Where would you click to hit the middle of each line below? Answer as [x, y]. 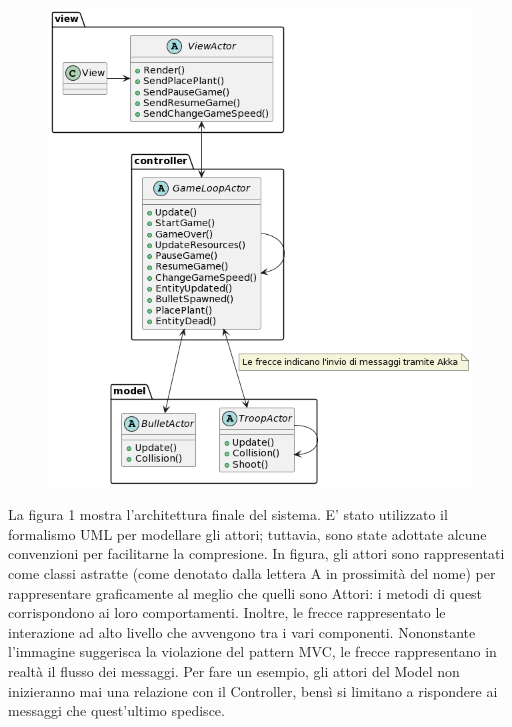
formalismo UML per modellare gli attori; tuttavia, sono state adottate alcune [247, 533]
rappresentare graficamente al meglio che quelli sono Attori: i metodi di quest [245, 592]
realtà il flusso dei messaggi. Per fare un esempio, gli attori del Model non [234, 671]
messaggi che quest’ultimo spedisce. [116, 710]
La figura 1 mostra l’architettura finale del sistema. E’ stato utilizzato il [228, 514]
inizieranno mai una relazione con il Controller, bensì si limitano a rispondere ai [253, 690]
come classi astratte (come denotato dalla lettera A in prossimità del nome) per [252, 573]
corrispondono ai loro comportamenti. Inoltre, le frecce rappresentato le [227, 612]
